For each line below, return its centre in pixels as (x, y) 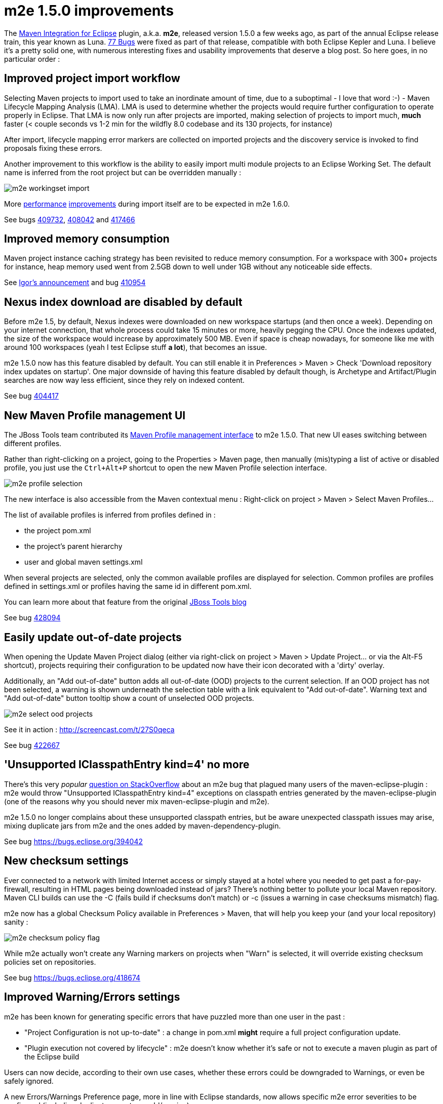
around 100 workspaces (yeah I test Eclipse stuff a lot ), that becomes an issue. (136, 347)
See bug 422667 (32, 745)
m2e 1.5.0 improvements (89, 11)
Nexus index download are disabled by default (123, 302)
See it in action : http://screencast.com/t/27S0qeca (89, 729)
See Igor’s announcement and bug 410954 (75, 283)
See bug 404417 (31, 396)
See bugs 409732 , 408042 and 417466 (70, 219)
